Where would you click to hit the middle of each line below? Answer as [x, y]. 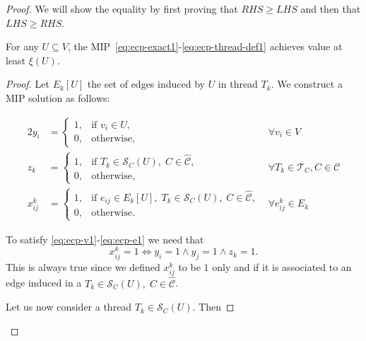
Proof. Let [28, 84]
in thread [238, 84]
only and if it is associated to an [282, 267]
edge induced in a [44, 283]
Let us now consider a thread [69, 307]
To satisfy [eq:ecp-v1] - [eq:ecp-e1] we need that [105, 239]
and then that [331, 8]
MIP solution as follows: [58, 97]
